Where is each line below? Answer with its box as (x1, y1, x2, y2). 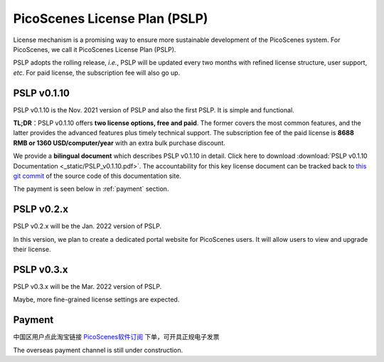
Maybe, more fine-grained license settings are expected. (13, 295, 180, 304)
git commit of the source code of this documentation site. (13, 171, 181, 180)
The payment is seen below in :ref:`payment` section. (13, 185, 169, 193)
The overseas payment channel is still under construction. (13, 346, 183, 354)
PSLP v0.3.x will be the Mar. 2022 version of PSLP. (13, 282, 162, 291)
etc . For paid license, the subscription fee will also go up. (13, 68, 181, 77)
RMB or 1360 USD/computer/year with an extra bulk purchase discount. (13, 139, 225, 147)
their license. (13, 245, 51, 254)
